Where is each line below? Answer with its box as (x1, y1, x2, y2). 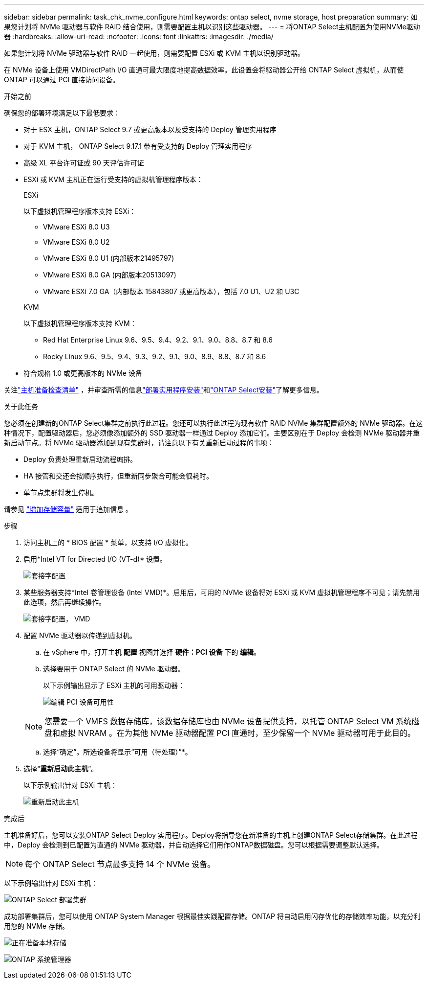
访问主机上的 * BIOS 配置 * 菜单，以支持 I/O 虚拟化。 (23, 538, 193, 547)
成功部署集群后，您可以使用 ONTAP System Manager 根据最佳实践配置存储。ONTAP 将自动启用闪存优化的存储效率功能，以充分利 (4, 912, 421, 920)
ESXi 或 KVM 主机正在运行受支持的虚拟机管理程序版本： (23, 175, 203, 183)
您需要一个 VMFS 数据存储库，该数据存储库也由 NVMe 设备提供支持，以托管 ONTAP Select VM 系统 (44, 716, 412, 726)
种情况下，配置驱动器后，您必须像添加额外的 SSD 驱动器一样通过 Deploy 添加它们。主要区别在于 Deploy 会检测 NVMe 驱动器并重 (4, 429, 420, 437)
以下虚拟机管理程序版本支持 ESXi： (23, 207, 136, 215)
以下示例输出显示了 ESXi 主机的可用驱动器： (43, 681, 185, 689)
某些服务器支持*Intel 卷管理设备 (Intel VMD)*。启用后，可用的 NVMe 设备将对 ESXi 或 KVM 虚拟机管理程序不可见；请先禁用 (23, 588, 420, 596)
